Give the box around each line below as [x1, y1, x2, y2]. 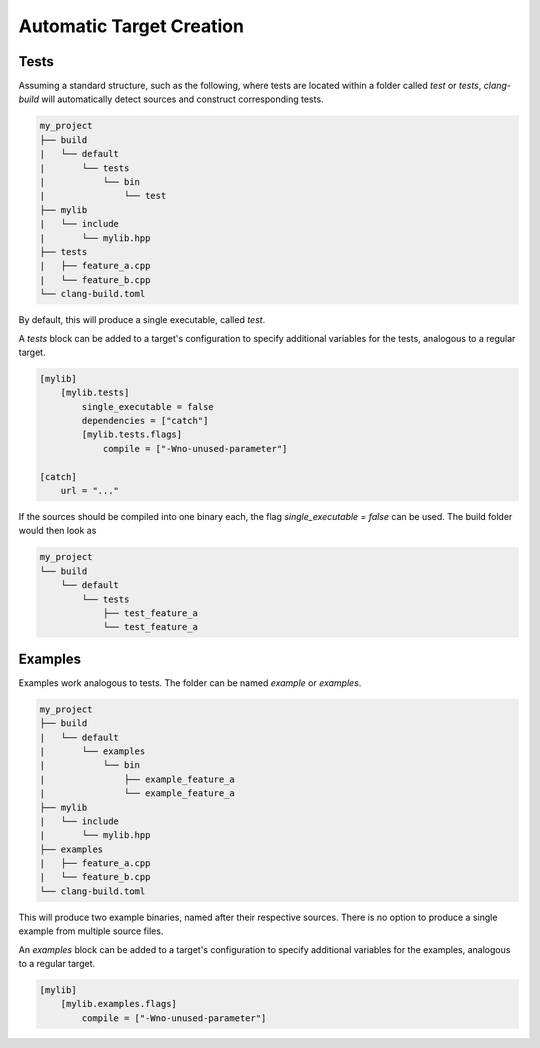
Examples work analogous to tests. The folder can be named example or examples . [18, 676, 362, 689]
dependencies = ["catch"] [81, 415, 209, 427]
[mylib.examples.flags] [60, 998, 177, 1010]
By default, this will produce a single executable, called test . [18, 314, 266, 326]
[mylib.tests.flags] [81, 429, 183, 440]
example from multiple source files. [18, 925, 164, 937]
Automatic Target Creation [18, 15, 245, 37]
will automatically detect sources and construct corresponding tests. [41, 93, 324, 105]
